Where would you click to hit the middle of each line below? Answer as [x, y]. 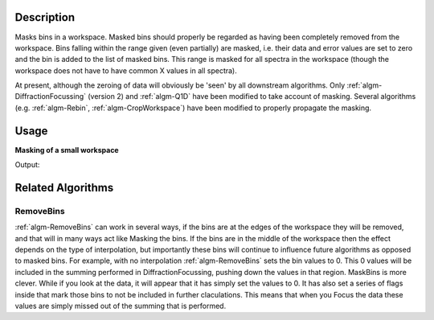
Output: [27, 165]
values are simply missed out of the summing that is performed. [121, 306]
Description [45, 17]
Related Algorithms [64, 188]
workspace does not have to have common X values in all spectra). [126, 70]
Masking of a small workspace [67, 150]
